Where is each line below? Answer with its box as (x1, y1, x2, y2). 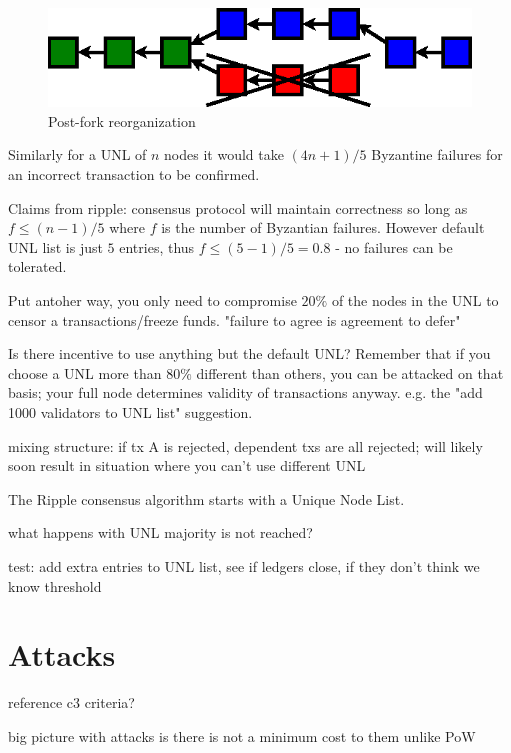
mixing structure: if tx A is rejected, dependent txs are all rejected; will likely (8, 435, 483, 456)
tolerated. (8, 256, 67, 277)
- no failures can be (335, 236, 453, 257)
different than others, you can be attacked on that (196, 362, 504, 383)
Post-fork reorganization (48, 110, 196, 131)
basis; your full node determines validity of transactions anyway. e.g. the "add (8, 382, 483, 403)
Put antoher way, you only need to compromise (8, 289, 297, 310)
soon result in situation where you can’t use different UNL (8, 455, 366, 476)
